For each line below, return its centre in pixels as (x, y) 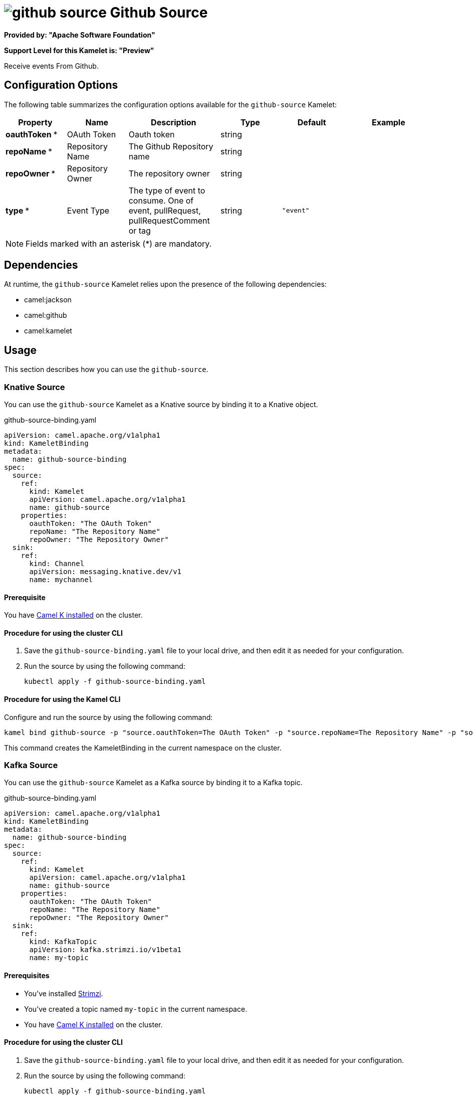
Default (312, 122)
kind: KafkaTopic (63, 942)
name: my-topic (59, 958)
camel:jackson (48, 300)
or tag (140, 230)
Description (174, 122)
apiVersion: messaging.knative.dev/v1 (105, 572)
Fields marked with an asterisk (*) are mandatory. (119, 243)
